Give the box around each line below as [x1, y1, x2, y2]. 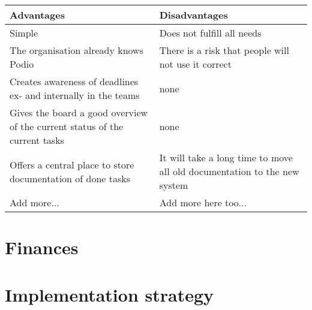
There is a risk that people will [159, 43, 289, 57]
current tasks [10, 133, 64, 147]
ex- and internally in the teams [10, 88, 140, 102]
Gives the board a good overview [10, 106, 148, 119]
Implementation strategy [5, 282, 214, 306]
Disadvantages [159, 8, 228, 22]
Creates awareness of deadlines [10, 74, 139, 88]
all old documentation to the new [159, 164, 299, 178]
